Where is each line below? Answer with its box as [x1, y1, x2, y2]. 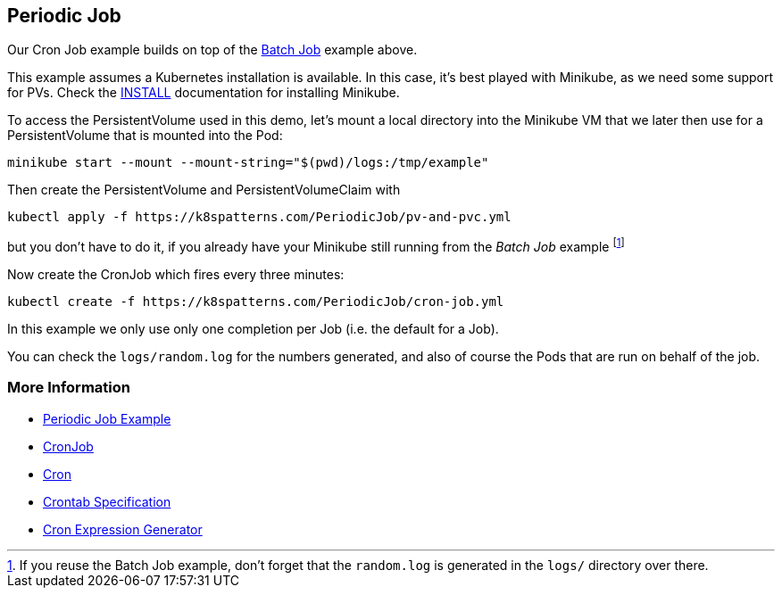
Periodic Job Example [43, 410, 171, 426]
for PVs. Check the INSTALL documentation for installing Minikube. [7, 85, 400, 101]
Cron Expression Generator [43, 521, 203, 537]
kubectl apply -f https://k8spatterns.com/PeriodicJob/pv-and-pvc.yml [7, 210, 512, 225]
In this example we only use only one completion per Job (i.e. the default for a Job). [7, 321, 499, 337]
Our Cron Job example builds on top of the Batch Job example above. [7, 42, 418, 58]
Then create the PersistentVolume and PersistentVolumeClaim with [7, 182, 401, 198]
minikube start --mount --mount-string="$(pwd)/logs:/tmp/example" [7, 155, 489, 170]
